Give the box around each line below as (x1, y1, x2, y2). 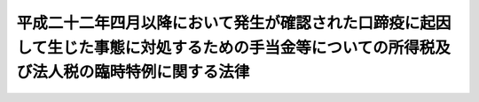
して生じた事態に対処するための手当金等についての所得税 (16, 38, 436, 57)
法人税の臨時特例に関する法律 (32, 62, 250, 83)
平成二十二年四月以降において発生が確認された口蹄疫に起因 (16, 13, 452, 33)
